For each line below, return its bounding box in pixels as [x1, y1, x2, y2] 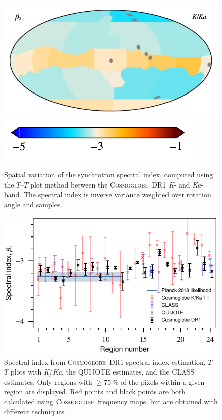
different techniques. [4, 406, 67, 416]
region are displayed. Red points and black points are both [4, 386, 186, 397]
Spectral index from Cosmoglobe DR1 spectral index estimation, [4, 356, 206, 367]
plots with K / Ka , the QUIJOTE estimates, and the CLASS [10, 366, 195, 377]
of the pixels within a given [120, 376, 205, 387]
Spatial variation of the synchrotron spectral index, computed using [4, 169, 213, 180]
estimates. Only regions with [4, 376, 92, 387]
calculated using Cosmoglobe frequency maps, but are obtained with [4, 396, 218, 406]
